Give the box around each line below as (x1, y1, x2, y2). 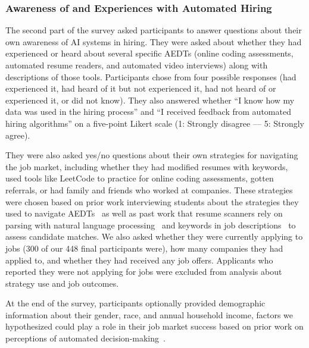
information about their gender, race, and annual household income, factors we (5, 308, 293, 321)
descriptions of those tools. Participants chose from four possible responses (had (5, 70, 296, 83)
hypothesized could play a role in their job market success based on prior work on (5, 320, 304, 333)
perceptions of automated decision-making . (5, 332, 166, 344)
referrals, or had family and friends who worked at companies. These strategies (5, 183, 293, 196)
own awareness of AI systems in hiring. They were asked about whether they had (5, 35, 302, 48)
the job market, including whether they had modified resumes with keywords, (5, 160, 288, 173)
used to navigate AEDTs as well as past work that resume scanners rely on (5, 207, 283, 220)
